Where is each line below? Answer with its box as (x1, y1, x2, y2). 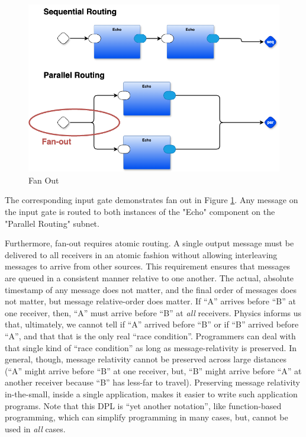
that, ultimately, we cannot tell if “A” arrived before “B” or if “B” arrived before (5, 318, 299, 330)
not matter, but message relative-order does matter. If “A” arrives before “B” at (5, 295, 296, 307)
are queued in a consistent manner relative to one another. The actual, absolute (5, 272, 294, 284)
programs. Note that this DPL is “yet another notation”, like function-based (5, 399, 282, 412)
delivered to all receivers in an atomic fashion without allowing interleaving (5, 248, 278, 261)
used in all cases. (5, 422, 66, 435)
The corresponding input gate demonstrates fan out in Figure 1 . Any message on (5, 194, 298, 206)
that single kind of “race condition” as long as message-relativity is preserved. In (5, 341, 297, 354)
